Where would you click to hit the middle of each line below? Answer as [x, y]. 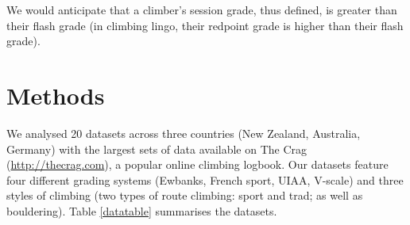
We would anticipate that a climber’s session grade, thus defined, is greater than [202, 10]
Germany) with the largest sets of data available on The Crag [157, 149]
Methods [56, 95]
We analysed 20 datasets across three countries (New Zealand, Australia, [184, 133]
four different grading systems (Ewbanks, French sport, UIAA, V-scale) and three [205, 179]
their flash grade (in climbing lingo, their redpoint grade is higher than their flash [205, 25]
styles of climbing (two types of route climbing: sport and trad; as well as [185, 195]
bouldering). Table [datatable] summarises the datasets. [142, 210]
